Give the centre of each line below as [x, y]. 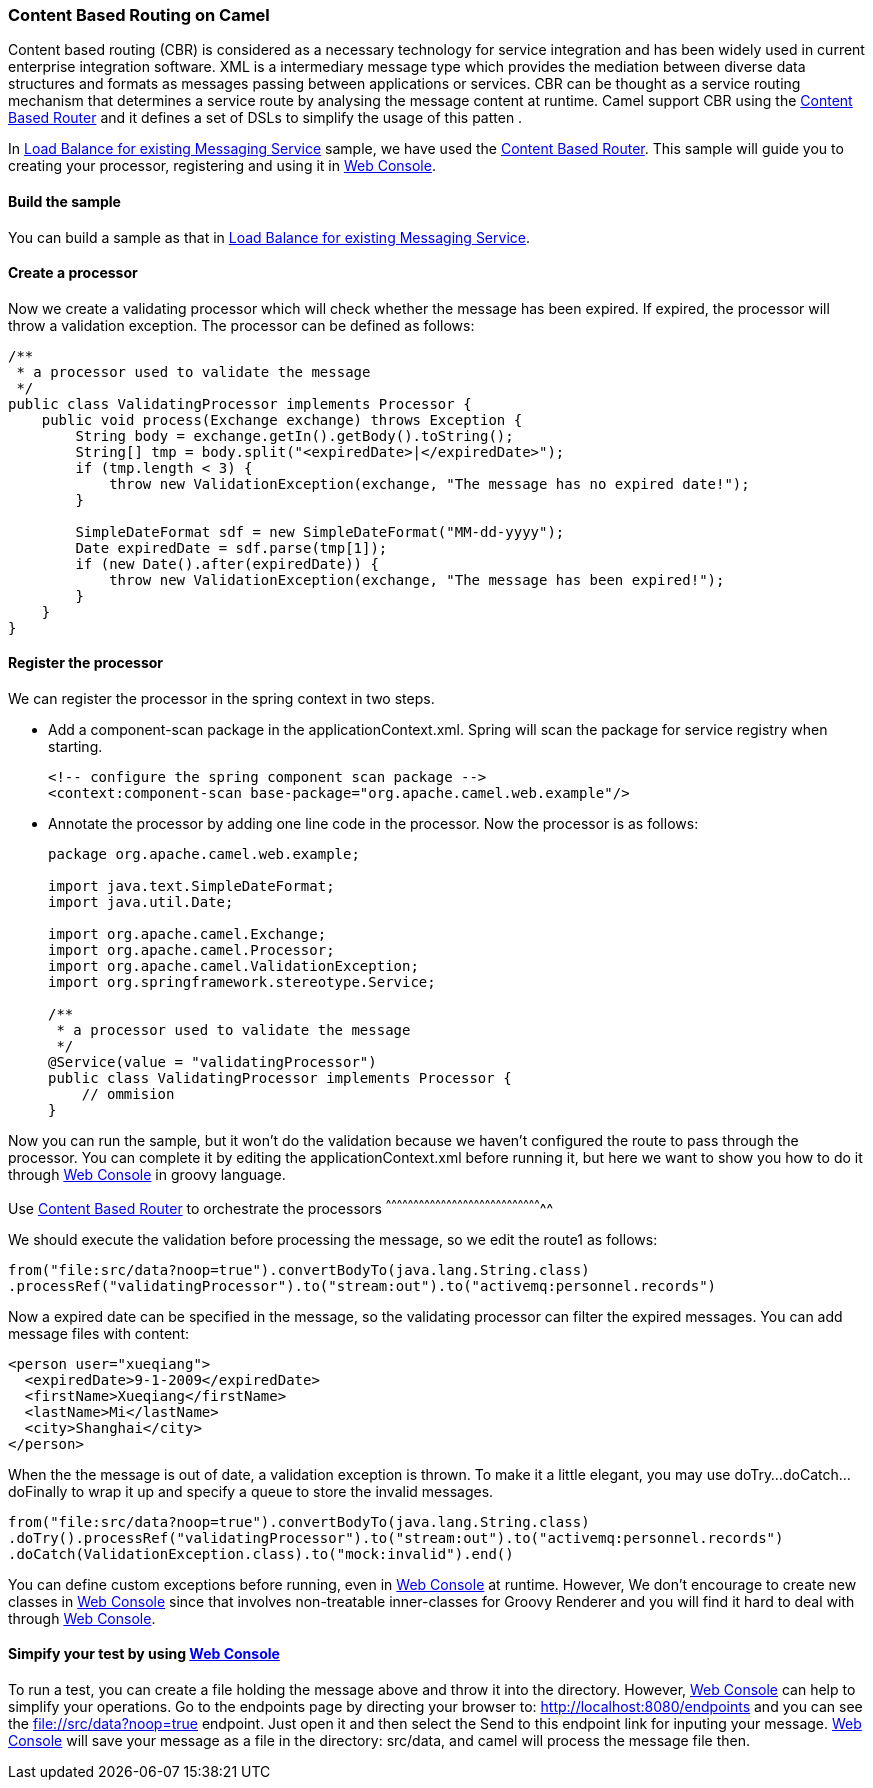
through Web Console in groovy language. [147, 1175]
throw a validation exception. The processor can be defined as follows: [241, 325]
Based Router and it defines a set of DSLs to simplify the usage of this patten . [265, 118]
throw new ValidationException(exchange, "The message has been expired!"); [417, 579]
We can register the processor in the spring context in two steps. [221, 699]
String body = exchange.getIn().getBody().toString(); [294, 435]
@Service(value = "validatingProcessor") [212, 1062]
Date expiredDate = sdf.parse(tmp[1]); [231, 547]
